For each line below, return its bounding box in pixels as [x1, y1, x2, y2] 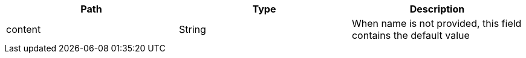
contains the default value [351, 29, 470, 41]
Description [409, 3, 465, 15]
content [6, 23, 41, 35]
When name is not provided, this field [351, 17, 522, 29]
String [178, 23, 206, 35]
